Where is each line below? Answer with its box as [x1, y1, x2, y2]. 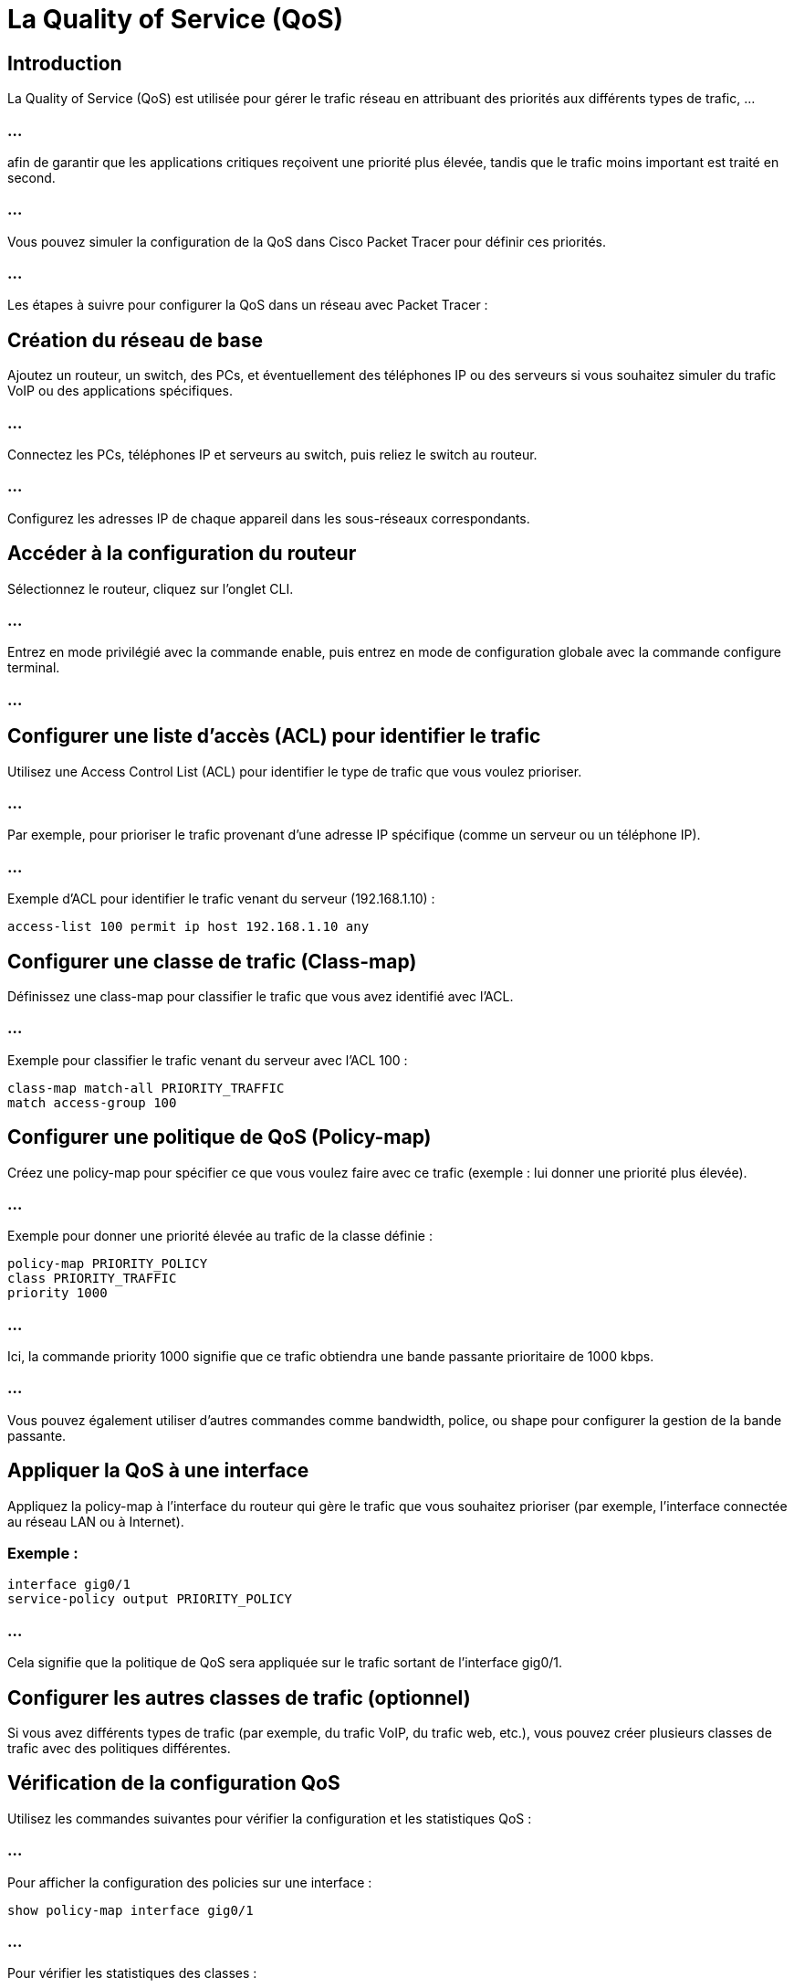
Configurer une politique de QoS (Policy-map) [7, 1126, 432, 1149]
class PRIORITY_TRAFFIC [7, 1271, 177, 1286]
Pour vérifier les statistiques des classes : [7, 1965, 257, 1982]
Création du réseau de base [7, 328, 263, 352]
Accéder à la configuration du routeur [7, 542, 357, 566]
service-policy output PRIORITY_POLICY [7, 1591, 292, 1607]
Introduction [7, 51, 122, 75]
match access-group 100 [7, 1094, 177, 1110]
